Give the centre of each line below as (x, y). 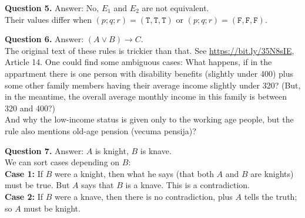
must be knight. (52, 208)
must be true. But (37, 185)
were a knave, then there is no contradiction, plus (144, 196)
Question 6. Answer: (44, 39)
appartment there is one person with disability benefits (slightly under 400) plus (149, 73)
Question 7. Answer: (44, 150)
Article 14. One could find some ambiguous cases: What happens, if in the (138, 62)
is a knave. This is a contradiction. (187, 185)
